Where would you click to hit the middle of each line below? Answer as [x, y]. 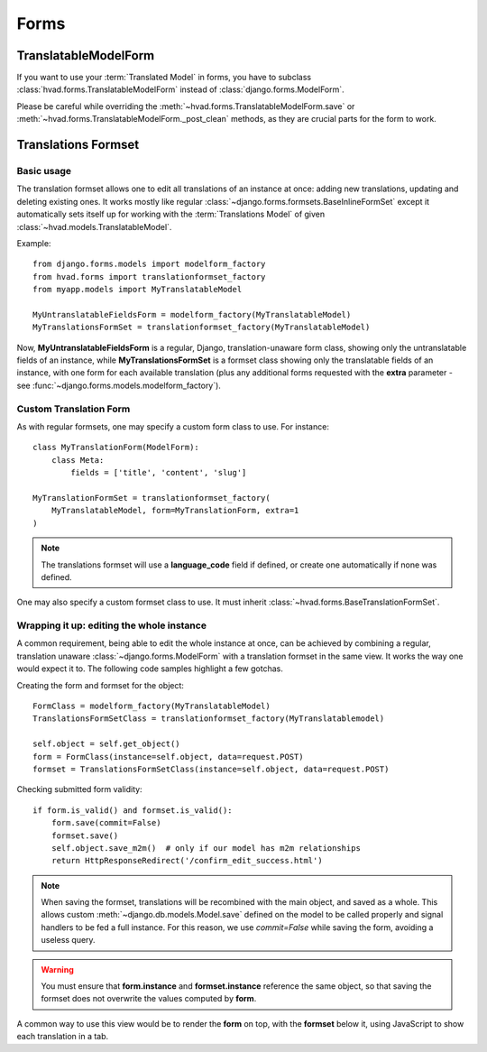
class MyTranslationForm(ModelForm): [116, 448]
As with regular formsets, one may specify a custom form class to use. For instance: [173, 427]
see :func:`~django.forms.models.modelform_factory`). [119, 385]
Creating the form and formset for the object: [101, 685]
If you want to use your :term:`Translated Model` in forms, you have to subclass [164, 78]
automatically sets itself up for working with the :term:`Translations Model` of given [170, 214]
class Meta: [78, 460]
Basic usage [44, 171]
